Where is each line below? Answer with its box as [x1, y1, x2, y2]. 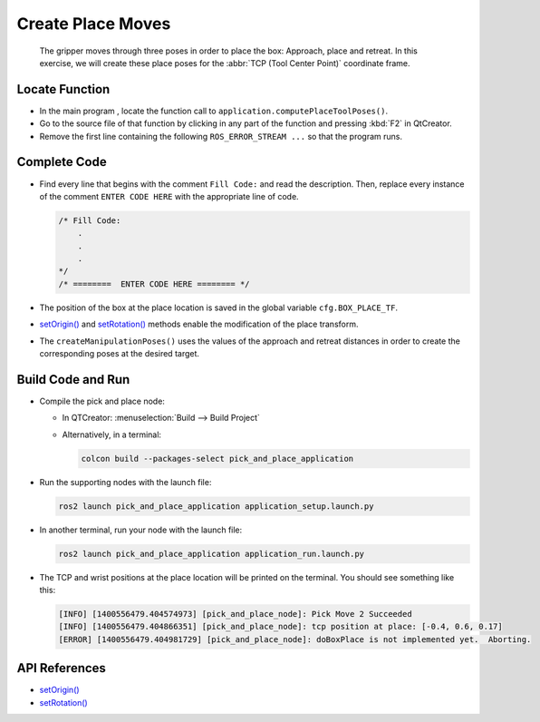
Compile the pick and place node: [39, 395, 165, 406]
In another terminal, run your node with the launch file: [39, 524, 243, 535]
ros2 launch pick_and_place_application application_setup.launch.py [58, 501, 374, 512]
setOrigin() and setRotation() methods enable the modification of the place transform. [39, 318, 359, 330]
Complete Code [16, 154, 108, 170]
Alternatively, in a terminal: [62, 429, 162, 440]
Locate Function [16, 82, 111, 97]
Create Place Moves [16, 14, 171, 34]
